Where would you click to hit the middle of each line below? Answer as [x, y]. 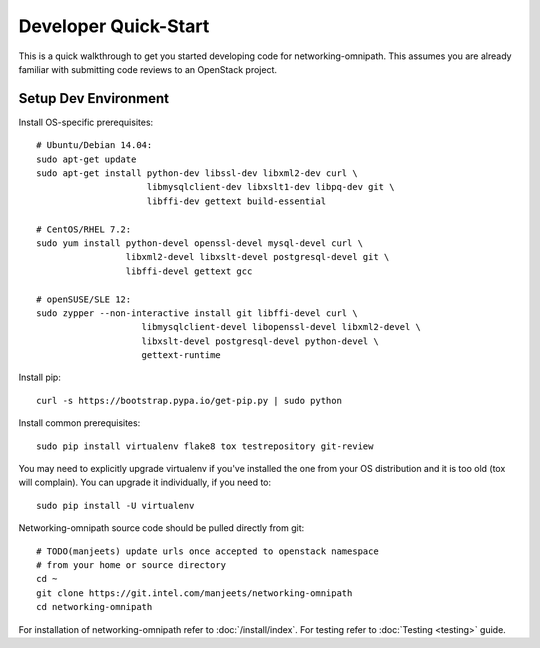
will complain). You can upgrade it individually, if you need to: [145, 482]
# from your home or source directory [131, 565]
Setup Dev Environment [94, 98]
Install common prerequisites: [79, 423]
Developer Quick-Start [114, 26]
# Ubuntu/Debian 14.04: [94, 145]
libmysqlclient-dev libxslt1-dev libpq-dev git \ [270, 187]
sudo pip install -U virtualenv [115, 505]
